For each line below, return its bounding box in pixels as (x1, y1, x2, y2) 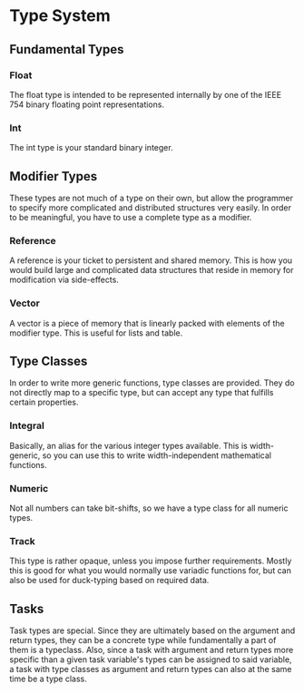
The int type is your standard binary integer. (9, 142, 174, 153)
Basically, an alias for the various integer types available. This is (9, 440, 248, 451)
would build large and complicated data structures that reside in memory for (9, 265, 294, 276)
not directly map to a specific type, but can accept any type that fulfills (9, 387, 274, 398)
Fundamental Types (9, 42, 124, 57)
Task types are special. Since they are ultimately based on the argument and (9, 625, 296, 636)
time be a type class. (9, 673, 88, 685)
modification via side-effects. (9, 274, 120, 286)
